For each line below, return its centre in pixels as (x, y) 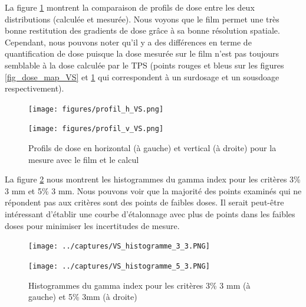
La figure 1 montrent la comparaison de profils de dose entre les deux (130, 7)
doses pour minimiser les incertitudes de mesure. (92, 225)
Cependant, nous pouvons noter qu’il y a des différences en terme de (128, 42)
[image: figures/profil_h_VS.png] (96, 109)
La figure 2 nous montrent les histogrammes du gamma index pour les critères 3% (153, 179)
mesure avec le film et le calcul (84, 159)
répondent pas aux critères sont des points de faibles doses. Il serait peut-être (144, 202)
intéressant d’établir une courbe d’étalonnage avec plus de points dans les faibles (150, 214)
